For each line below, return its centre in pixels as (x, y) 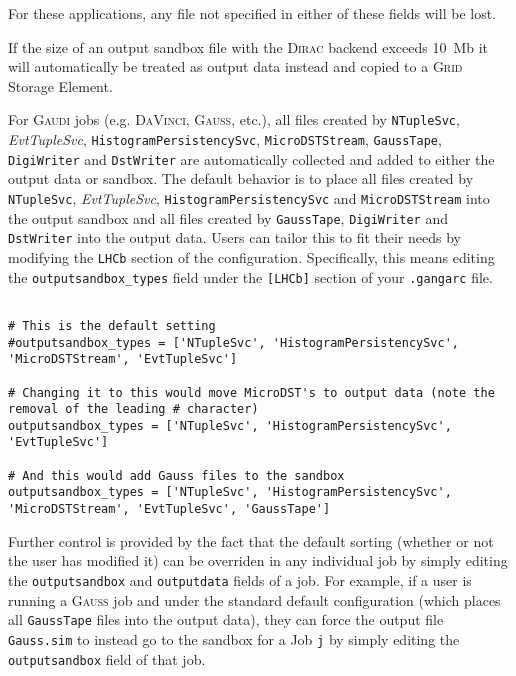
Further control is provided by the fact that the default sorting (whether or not (251, 540)
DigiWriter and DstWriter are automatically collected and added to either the (251, 158)
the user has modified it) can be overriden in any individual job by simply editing (258, 560)
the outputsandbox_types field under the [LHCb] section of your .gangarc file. (250, 276)
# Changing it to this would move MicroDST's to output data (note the (251, 392)
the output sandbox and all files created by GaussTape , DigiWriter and (228, 217)
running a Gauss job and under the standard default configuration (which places (254, 599)
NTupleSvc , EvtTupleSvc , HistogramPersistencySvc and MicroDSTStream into (249, 197)
